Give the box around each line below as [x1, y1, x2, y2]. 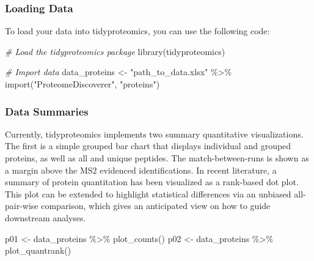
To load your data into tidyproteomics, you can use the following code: [5, 24, 270, 37]
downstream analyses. [5, 211, 86, 224]
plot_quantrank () [5, 244, 71, 257]
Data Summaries [5, 103, 89, 119]
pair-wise [5, 199, 38, 212]
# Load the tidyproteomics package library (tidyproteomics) [5, 45, 225, 57]
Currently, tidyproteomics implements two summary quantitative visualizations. [5, 127, 304, 140]
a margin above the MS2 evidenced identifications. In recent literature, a [5, 163, 277, 176]
